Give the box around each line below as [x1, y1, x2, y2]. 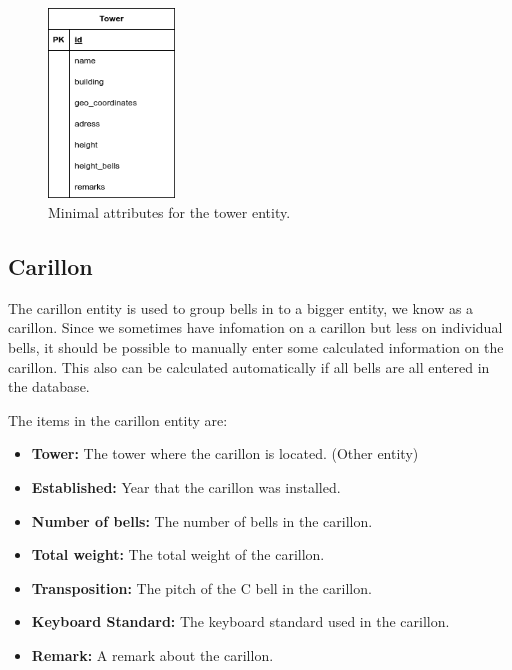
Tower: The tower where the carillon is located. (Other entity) [31, 443, 419, 464]
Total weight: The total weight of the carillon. [31, 544, 325, 565]
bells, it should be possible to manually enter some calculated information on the [8, 337, 504, 357]
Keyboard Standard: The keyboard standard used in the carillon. [31, 611, 450, 632]
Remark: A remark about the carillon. [31, 644, 274, 665]
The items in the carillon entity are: [8, 409, 228, 430]
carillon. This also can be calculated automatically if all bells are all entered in [8, 356, 490, 377]
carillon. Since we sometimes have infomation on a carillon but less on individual [8, 317, 503, 338]
